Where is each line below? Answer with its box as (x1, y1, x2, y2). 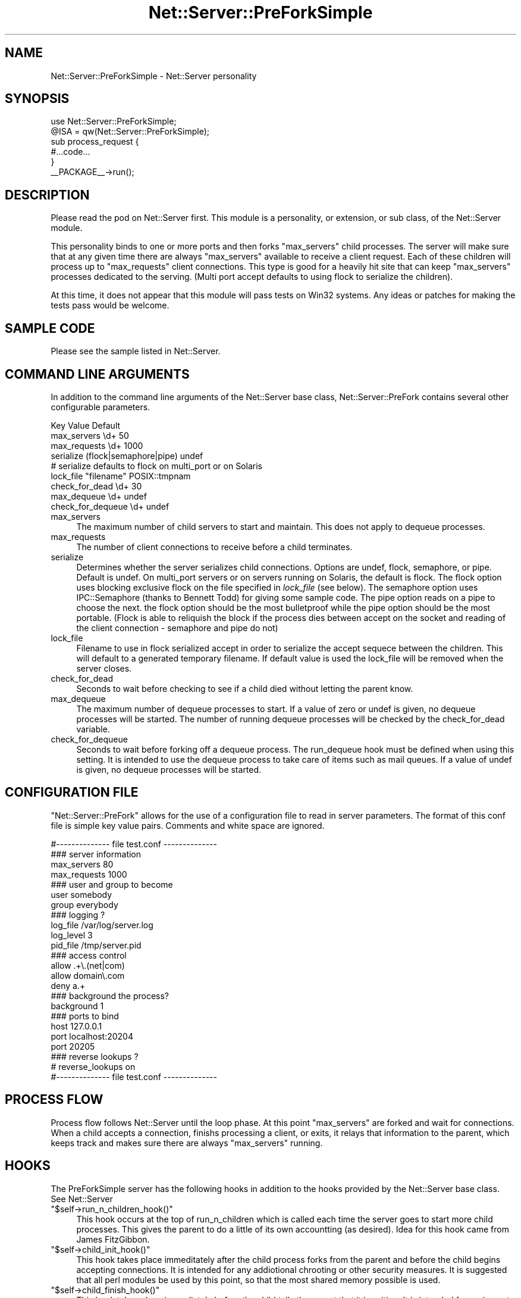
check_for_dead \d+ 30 (51, 480, 142, 491)
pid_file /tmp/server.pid (51, 940, 142, 950)
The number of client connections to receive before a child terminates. (76, 541, 353, 552)
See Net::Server (51, 1193, 113, 1204)
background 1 (51, 1000, 104, 1011)
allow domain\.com (51, 970, 125, 981)
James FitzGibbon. (76, 1234, 150, 1244)
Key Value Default (51, 420, 121, 430)
